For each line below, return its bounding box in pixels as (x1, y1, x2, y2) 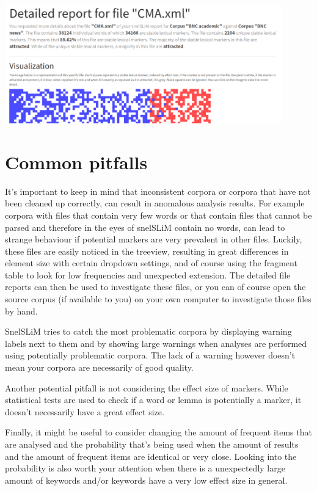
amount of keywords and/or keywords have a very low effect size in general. (5, 473, 288, 486)
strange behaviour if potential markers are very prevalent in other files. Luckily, (5, 233, 302, 245)
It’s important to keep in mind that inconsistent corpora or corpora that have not (5, 184, 311, 197)
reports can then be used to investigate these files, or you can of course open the (5, 280, 306, 293)
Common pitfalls (5, 149, 148, 174)
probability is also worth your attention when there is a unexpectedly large (5, 462, 285, 475)
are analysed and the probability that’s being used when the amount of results (5, 438, 299, 451)
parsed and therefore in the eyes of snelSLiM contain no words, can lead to (5, 220, 285, 233)
